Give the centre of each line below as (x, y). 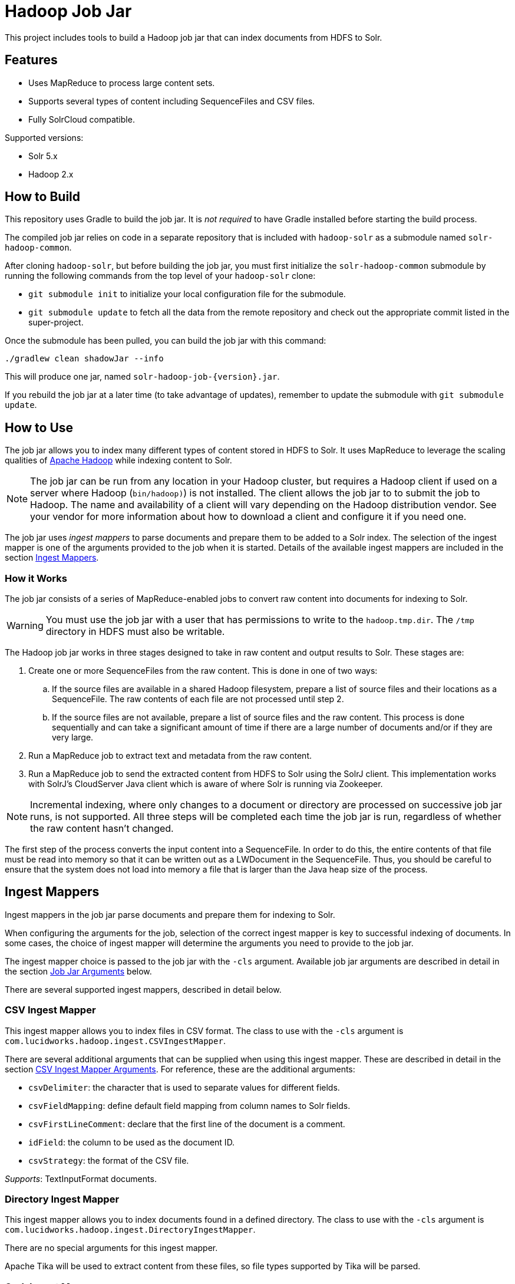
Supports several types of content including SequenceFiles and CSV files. (172, 101)
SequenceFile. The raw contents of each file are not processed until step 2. (198, 699)
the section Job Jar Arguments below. (78, 971)
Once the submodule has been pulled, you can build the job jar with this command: (166, 341)
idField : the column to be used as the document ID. (132, 1142)
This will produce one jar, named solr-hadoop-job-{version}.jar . (142, 377)
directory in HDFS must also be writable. (135, 632)
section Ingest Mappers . (52, 558)
